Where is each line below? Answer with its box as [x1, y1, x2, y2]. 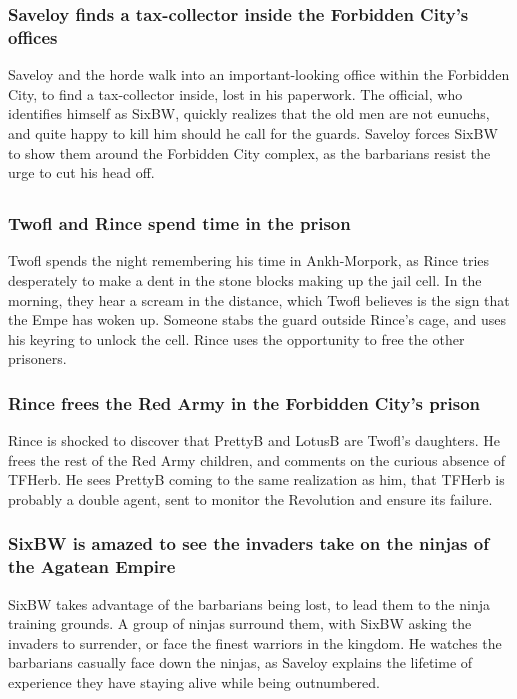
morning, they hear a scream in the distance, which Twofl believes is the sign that [8, 289, 510, 310]
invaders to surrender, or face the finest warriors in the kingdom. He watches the [8, 632, 502, 653]
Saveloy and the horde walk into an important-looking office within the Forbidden [8, 64, 510, 85]
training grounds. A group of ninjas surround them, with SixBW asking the [8, 613, 472, 634]
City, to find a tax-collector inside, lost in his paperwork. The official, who [8, 83, 463, 104]
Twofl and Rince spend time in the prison [8, 211, 351, 236]
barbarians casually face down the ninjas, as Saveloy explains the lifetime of [8, 652, 473, 673]
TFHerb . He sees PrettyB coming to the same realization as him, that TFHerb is [8, 469, 505, 490]
